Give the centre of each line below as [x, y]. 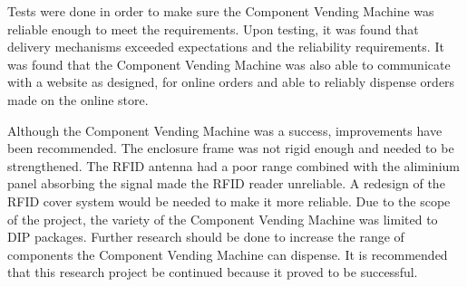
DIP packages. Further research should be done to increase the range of [206, 237]
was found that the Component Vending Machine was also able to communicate [229, 64]
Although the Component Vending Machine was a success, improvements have [225, 130]
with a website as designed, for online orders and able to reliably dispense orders [231, 82]
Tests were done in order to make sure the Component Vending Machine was [221, 11]
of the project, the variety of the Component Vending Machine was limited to [223, 219]
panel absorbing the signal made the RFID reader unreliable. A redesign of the [226, 183]
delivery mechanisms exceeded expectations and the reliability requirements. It [226, 47]
